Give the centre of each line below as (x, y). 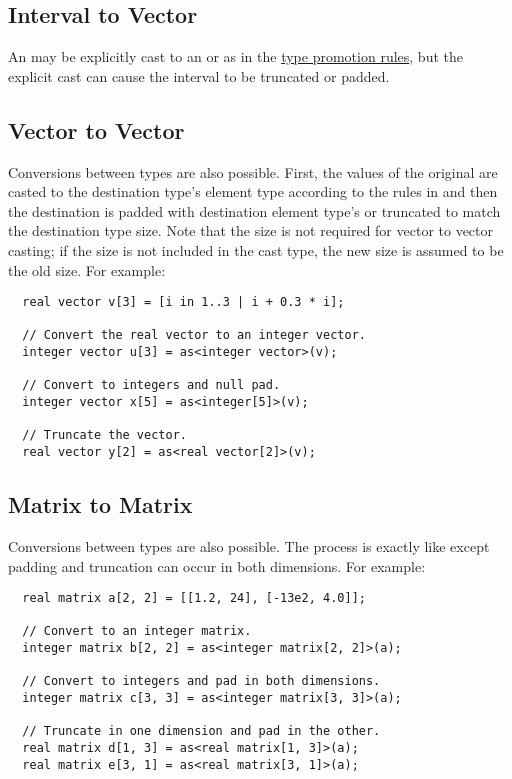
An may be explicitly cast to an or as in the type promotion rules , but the (235, 56)
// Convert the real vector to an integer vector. (194, 335)
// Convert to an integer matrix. (137, 631)
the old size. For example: (87, 269)
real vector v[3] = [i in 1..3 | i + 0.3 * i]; (183, 302)
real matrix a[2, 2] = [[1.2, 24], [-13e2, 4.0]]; (194, 598)
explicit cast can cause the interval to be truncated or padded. (199, 75)
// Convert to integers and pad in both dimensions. (201, 681)
